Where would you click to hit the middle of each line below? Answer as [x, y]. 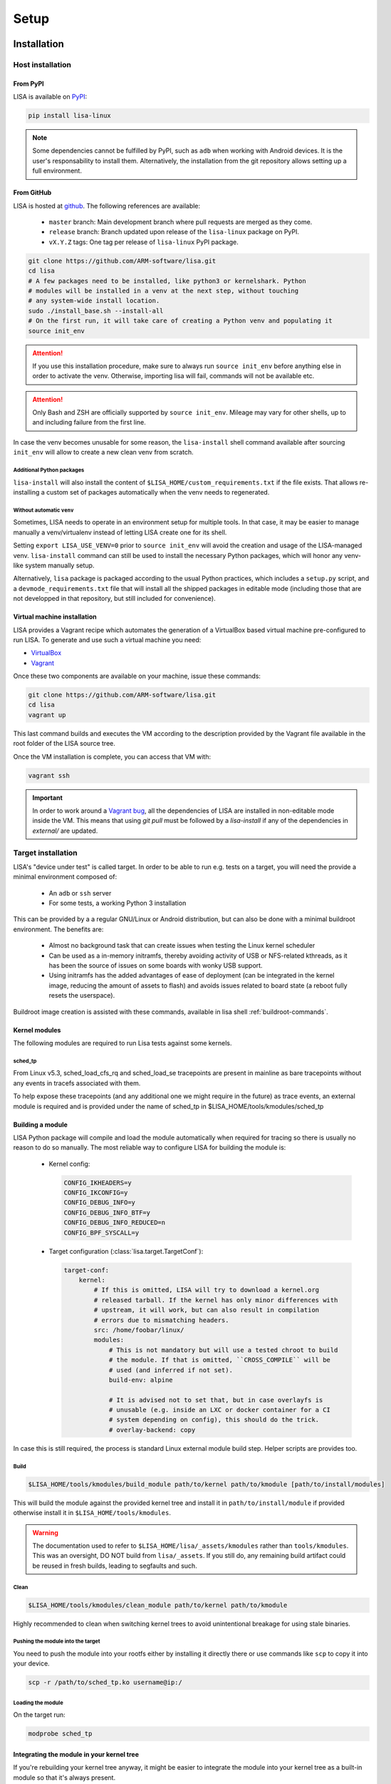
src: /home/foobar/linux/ [139, 1330]
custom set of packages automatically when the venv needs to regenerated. [158, 492]
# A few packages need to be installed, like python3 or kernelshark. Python [167, 281]
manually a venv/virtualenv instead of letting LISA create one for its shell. [120, 532]
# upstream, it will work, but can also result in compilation [207, 1310]
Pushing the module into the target [57, 1641]
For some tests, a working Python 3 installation [118, 903]
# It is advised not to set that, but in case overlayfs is [216, 1400]
